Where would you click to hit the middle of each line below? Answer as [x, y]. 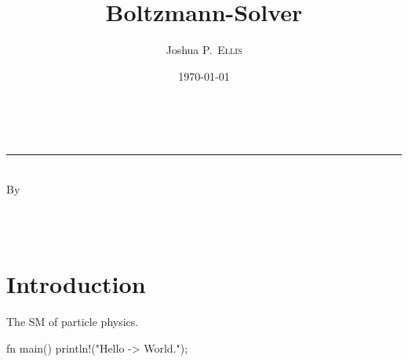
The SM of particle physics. [73, 322]
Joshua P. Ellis [204, 50]
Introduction [76, 284]
